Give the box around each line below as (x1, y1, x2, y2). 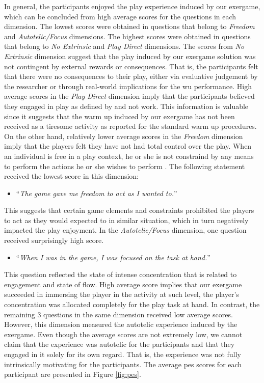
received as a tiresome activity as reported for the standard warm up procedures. (4, 121, 257, 131)
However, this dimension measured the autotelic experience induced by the (4, 319, 237, 330)
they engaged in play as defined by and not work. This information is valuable (4, 100, 249, 111)
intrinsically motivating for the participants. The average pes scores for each (4, 359, 242, 369)
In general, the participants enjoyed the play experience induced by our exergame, (4, 1, 260, 11)
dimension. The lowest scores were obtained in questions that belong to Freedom (4, 21, 255, 32)
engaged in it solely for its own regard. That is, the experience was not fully (4, 349, 241, 359)
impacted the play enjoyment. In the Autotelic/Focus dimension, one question (4, 225, 247, 235)
